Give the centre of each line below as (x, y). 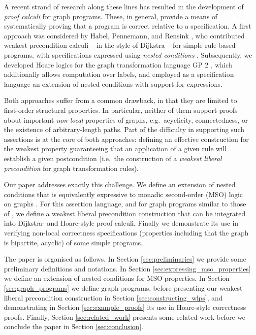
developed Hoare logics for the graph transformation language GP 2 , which (118, 64)
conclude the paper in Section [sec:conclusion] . (74, 326)
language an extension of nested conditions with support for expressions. (113, 84)
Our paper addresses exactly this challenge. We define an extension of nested (120, 184)
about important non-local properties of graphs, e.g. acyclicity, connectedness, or (126, 119)
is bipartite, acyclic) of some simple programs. (73, 242)
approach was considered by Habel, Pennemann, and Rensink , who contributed (124, 35)
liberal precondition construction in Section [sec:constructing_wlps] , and (113, 297)
